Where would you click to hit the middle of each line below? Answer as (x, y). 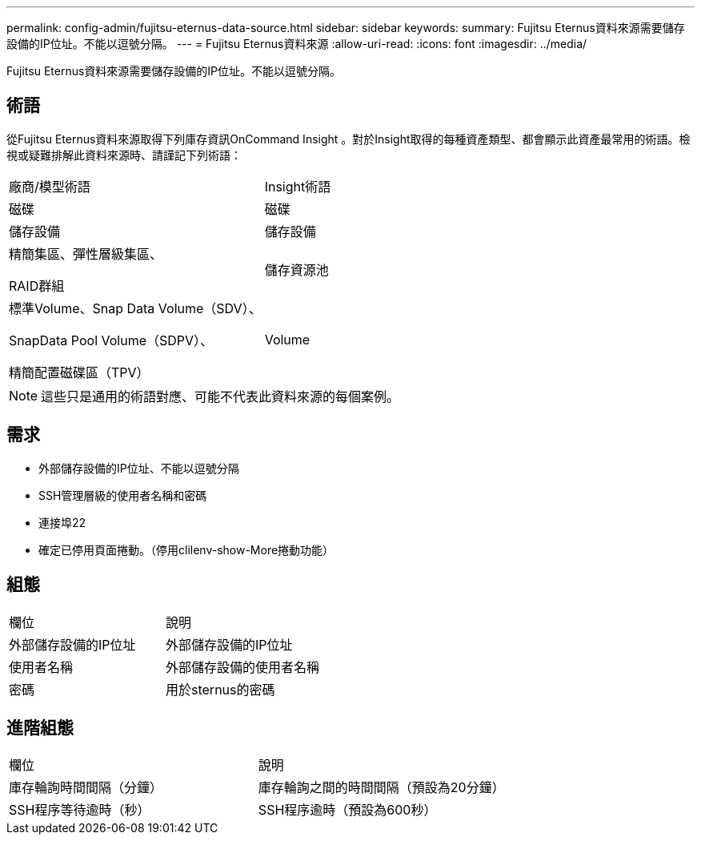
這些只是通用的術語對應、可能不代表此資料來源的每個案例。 (220, 396)
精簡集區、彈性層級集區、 (86, 254)
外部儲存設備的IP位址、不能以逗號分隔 (139, 468)
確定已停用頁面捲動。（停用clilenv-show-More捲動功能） (186, 549)
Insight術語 (298, 186)
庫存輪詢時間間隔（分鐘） (86, 788)
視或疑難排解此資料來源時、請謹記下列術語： (124, 155)
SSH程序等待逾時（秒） (80, 810)
